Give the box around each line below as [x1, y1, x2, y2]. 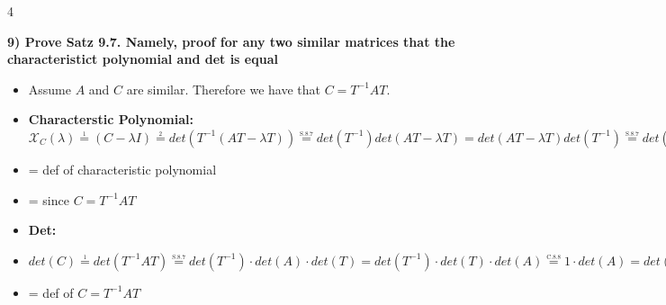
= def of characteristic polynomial [28, 159, 217, 178]
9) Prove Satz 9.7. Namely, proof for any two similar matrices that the [7, 31, 455, 50]
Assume [28, 79, 71, 98]
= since [28, 190, 69, 209]
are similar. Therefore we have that [126, 79, 321, 98]
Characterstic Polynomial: [28, 110, 193, 129]
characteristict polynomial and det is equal [7, 49, 278, 68]
